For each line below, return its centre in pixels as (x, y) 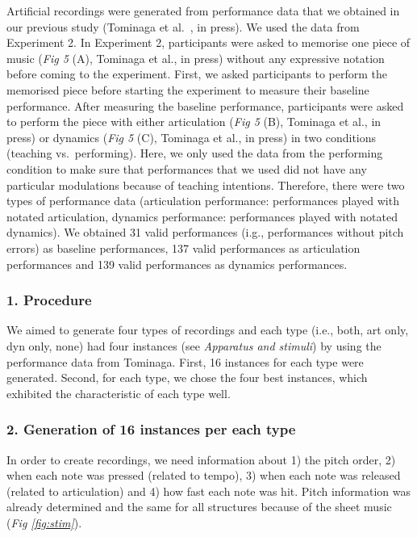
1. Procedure (49, 300)
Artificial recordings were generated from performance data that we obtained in (203, 10)
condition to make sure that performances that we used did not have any (187, 168)
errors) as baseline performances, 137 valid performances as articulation (183, 248)
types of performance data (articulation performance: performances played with (203, 201)
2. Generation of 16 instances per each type (151, 429)
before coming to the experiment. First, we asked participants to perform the (197, 74)
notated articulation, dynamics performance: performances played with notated (202, 216)
